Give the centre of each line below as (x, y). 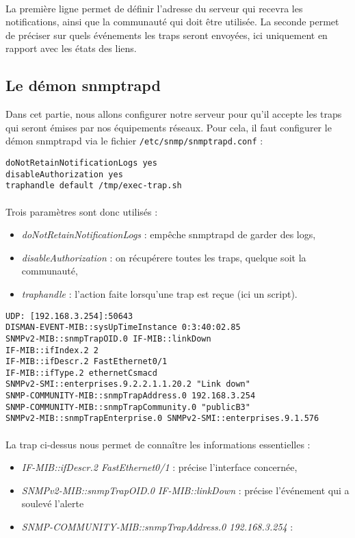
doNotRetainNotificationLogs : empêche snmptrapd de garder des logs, (169, 234)
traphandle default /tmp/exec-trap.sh (94, 186)
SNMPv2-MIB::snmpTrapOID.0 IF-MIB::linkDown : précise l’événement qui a (185, 490)
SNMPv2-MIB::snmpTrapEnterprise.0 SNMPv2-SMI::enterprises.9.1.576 (162, 419)
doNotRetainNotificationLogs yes (81, 163)
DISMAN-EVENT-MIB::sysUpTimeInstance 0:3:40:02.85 (123, 328)
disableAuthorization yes (64, 174)
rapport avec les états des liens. (71, 48)
